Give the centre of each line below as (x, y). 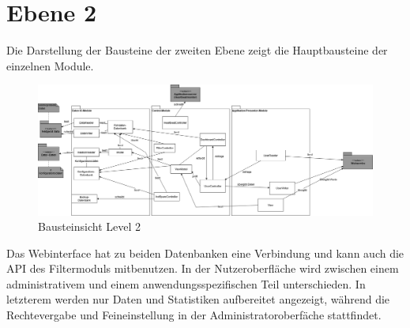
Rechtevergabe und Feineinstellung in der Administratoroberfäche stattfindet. (194, 315)
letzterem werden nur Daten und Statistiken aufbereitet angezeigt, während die (198, 299)
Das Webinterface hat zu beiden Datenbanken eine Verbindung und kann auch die (205, 253)
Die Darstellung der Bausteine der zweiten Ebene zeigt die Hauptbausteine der (197, 50)
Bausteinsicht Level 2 (90, 226)
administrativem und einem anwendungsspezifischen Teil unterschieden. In (186, 283)
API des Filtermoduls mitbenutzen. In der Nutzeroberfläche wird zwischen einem (203, 268)
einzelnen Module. (50, 65)
